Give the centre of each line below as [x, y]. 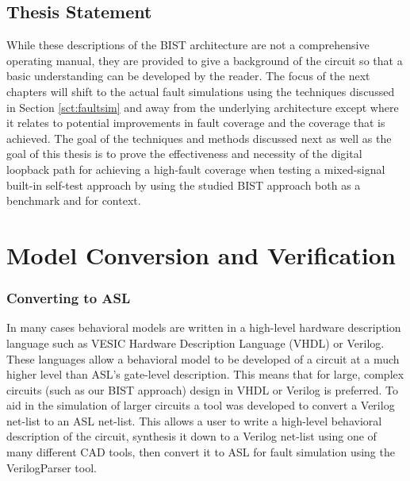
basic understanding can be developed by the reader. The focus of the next [188, 76]
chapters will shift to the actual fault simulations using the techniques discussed [201, 91]
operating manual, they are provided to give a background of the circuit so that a [205, 60]
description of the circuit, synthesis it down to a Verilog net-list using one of [192, 436]
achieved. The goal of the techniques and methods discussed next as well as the [199, 138]
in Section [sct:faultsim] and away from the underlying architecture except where [203, 107]
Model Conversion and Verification [201, 254]
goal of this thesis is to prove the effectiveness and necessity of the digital [184, 154]
